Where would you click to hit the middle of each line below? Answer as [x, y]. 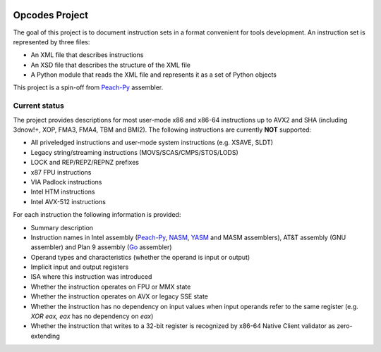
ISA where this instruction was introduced [91, 277]
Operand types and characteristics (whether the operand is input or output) [140, 257]
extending [45, 336]
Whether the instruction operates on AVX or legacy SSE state [119, 296]
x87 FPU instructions [61, 172]
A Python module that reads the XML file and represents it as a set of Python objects [153, 75]
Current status [39, 106]
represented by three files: [52, 42]
